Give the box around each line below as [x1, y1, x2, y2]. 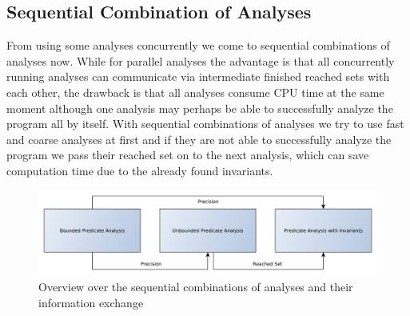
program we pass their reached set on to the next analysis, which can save [6, 146, 369, 163]
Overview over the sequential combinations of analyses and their [38, 278, 353, 294]
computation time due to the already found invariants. [6, 162, 273, 178]
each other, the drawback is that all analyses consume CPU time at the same [6, 83, 384, 100]
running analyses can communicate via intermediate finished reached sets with [6, 68, 390, 85]
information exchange [38, 294, 144, 310]
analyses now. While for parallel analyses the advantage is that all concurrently [6, 52, 395, 69]
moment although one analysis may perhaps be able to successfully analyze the [6, 99, 393, 116]
